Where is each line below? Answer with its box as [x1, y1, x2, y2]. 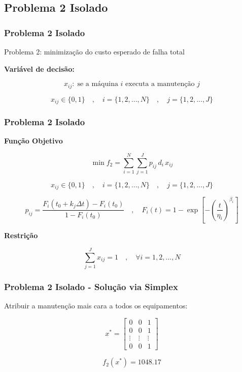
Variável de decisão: [4, 63, 75, 74]
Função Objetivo [4, 135, 63, 146]
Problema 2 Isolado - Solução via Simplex [4, 280, 178, 293]
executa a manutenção [125, 80, 195, 88]
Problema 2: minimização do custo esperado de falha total [4, 46, 185, 56]
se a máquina [77, 80, 118, 88]
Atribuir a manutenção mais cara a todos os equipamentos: [4, 300, 188, 311]
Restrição [4, 230, 38, 241]
